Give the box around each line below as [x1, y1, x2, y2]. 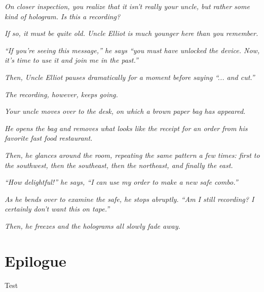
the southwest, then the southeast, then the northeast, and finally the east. [5, 159, 233, 170]
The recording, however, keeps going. [5, 89, 118, 99]
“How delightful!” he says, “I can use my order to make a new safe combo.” [5, 177, 238, 187]
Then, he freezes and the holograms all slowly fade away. [5, 220, 180, 231]
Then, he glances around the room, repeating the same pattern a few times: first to [5, 149, 260, 160]
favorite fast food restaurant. [5, 133, 93, 143]
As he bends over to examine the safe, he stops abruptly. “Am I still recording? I [5, 193, 254, 204]
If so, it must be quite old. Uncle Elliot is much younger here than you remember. [5, 28, 258, 38]
